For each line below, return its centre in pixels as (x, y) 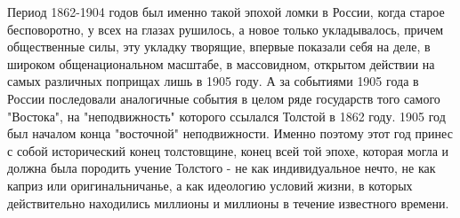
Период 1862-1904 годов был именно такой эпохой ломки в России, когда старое (226, 12)
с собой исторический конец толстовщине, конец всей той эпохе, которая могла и (228, 150)
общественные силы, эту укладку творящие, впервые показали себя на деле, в (219, 47)
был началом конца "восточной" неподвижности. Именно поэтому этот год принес (230, 133)
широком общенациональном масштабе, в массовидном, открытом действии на (221, 63)
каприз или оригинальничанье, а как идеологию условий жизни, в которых (210, 185)
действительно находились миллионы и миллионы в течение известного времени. (228, 202)
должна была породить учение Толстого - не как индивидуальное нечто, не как (222, 168)
